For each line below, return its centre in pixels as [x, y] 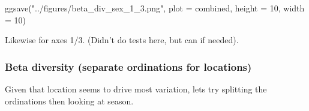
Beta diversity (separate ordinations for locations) [128, 66]
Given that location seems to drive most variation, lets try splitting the [136, 89]
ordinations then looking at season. [69, 100]
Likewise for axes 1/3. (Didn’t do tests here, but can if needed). [122, 40]
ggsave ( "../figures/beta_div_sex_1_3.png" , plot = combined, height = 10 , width [155, 8]
